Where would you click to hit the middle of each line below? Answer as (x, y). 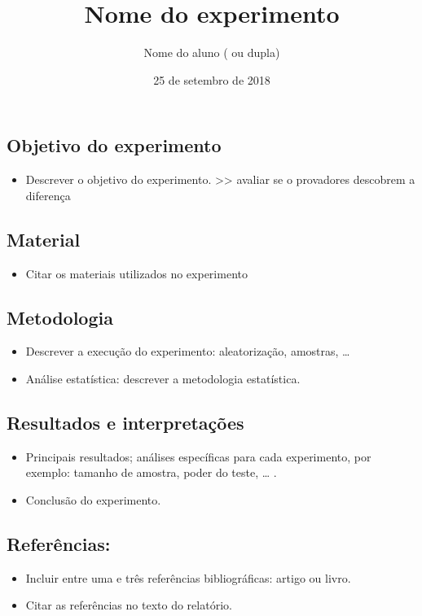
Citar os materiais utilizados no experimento (136, 273)
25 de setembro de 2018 (212, 79)
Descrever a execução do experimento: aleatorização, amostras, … (188, 351)
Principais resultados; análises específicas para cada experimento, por (198, 456)
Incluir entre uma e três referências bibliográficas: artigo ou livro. (188, 577)
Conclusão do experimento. (93, 499)
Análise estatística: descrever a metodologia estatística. (163, 378)
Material (44, 239)
